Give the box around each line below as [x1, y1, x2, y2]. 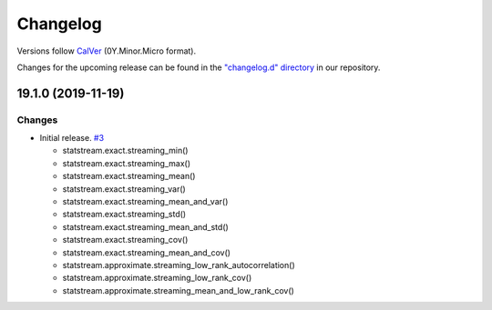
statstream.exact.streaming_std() [62, 209, 187, 220]
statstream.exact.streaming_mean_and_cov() [62, 246, 231, 258]
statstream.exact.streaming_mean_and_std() [62, 221, 230, 232]
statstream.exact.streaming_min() [62, 145, 189, 156]
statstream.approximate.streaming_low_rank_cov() [62, 273, 252, 284]
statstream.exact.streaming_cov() [62, 235, 189, 245]
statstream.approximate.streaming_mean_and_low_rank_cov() [62, 285, 295, 295]
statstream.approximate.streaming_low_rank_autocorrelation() [62, 260, 295, 270]
